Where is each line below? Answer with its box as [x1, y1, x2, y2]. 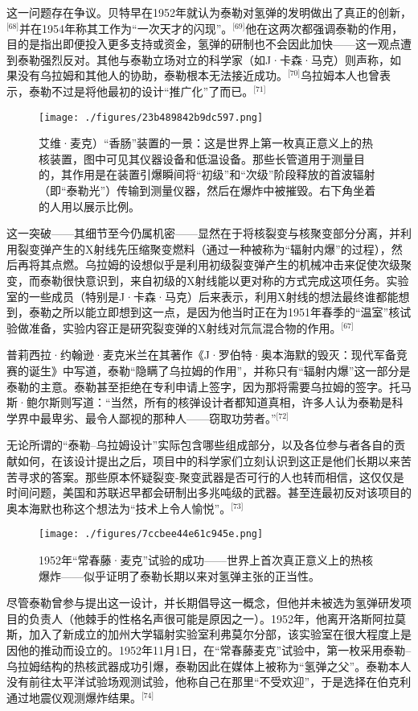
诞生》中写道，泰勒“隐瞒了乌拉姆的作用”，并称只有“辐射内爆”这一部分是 [28, 362, 411, 378]
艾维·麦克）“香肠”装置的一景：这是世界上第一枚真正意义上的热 [39, 134, 374, 151]
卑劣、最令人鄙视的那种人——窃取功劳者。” [51, 409, 277, 426]
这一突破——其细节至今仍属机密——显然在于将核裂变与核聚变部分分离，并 [6, 225, 400, 242]
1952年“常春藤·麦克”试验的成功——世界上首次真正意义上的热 [39, 551, 363, 568]
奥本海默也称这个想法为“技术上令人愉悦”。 [6, 499, 232, 516]
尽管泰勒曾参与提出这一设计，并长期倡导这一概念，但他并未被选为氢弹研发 [6, 594, 400, 611]
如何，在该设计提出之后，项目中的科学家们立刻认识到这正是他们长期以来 [17, 452, 400, 469]
